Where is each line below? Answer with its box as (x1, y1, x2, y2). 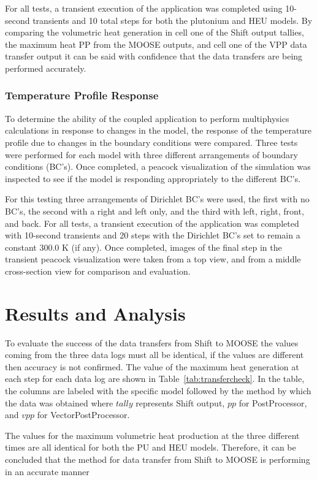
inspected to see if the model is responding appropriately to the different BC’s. (5, 172, 301, 185)
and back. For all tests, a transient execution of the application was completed (5, 216, 299, 229)
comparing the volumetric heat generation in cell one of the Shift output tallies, (5, 26, 304, 39)
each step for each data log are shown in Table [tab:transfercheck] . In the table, (5, 372, 305, 385)
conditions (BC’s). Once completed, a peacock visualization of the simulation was (5, 160, 311, 173)
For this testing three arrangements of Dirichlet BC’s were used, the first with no (5, 192, 310, 205)
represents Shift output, (136, 396, 225, 409)
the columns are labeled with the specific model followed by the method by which (5, 384, 311, 397)
